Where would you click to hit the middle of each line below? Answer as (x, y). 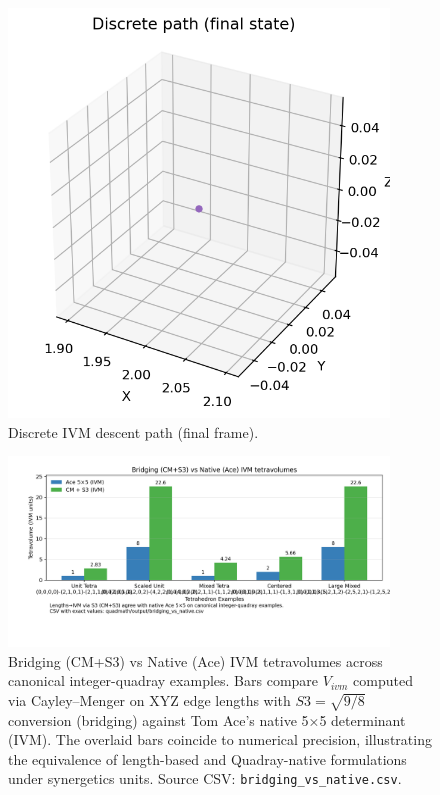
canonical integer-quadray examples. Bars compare (163, 680)
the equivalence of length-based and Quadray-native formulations (207, 758)
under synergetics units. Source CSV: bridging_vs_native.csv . (205, 778)
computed (383, 680)
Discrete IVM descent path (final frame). (133, 431)
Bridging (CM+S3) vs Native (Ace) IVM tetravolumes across (195, 660)
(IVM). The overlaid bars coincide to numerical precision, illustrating (220, 739)
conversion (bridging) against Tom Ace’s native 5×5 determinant (207, 719)
